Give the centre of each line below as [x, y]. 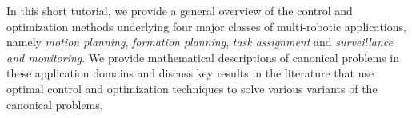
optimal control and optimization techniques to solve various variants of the [192, 88]
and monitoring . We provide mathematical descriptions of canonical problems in [203, 57]
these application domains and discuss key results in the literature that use [190, 73]
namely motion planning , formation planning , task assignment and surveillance [200, 42]
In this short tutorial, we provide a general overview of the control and [180, 10]
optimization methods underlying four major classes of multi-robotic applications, [206, 26]
